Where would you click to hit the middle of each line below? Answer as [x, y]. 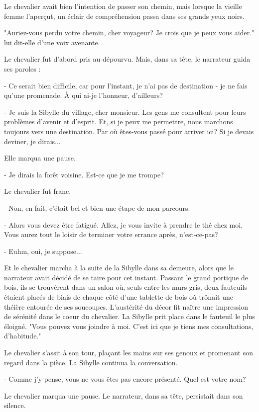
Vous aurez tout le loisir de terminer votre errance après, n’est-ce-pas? [111, 234]
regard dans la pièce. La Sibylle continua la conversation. [91, 362]
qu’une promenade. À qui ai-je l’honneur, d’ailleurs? [83, 95]
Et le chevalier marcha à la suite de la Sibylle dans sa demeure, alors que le [119, 268]
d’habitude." [23, 336]
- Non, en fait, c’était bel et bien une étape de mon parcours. [97, 207]
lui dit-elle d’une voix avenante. [52, 42]
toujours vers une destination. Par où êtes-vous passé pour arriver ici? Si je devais [129, 131]
